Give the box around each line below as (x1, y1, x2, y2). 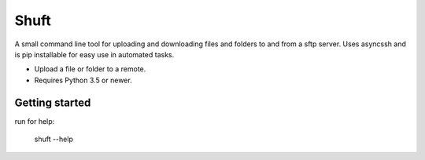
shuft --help (34, 134, 74, 144)
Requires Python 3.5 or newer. (34, 75, 133, 85)
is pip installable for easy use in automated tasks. (14, 49, 175, 59)
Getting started (14, 96, 91, 109)
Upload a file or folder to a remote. (34, 64, 146, 74)
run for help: (14, 116, 55, 125)
